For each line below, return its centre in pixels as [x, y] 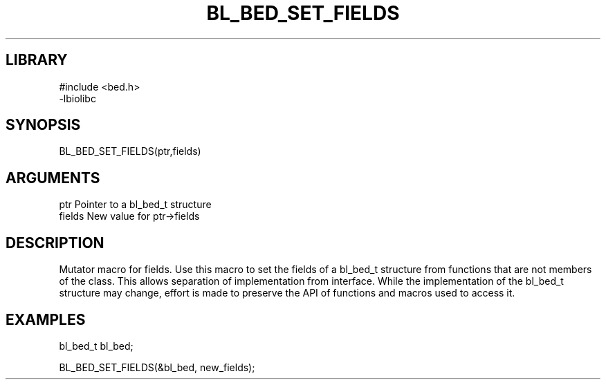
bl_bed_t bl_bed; [96, 346]
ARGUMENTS [53, 178]
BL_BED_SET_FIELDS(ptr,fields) [130, 151]
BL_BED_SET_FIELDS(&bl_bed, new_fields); [157, 367]
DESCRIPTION [55, 243]
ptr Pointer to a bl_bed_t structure [135, 205]
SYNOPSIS [43, 125]
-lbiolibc [77, 98]
